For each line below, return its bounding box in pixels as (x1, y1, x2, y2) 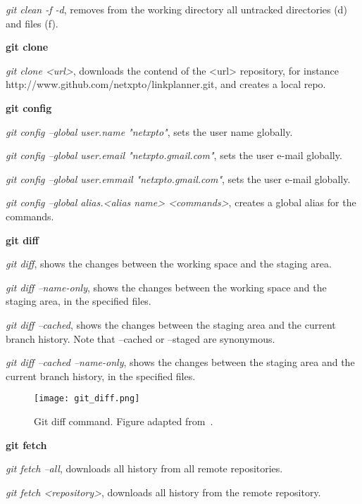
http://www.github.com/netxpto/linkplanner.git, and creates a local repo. (6, 77, 326, 92)
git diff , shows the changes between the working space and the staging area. (6, 256, 332, 271)
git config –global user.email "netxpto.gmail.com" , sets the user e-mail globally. (6, 148, 342, 163)
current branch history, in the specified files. (6, 368, 196, 383)
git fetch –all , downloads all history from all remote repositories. (6, 461, 283, 476)
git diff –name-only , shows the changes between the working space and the (6, 279, 327, 294)
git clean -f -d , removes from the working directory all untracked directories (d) (6, 2, 347, 16)
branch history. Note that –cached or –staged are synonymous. (6, 331, 275, 346)
